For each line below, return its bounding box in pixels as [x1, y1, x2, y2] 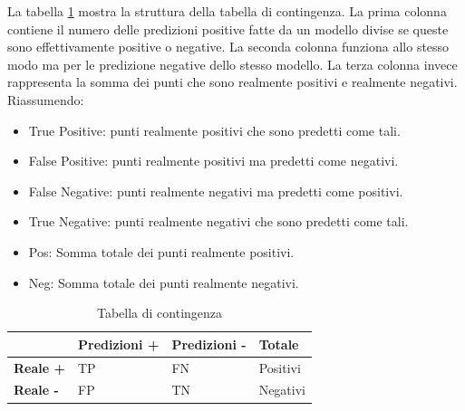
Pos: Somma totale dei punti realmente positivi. [28, 242, 295, 261]
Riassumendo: [7, 90, 84, 109]
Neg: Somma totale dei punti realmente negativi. [28, 272, 299, 292]
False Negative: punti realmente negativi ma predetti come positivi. [28, 181, 403, 200]
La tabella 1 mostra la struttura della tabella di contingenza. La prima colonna [7, 2, 447, 20]
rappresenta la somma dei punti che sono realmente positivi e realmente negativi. [7, 72, 458, 91]
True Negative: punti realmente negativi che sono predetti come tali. [28, 212, 409, 231]
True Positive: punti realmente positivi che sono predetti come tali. [28, 120, 401, 139]
